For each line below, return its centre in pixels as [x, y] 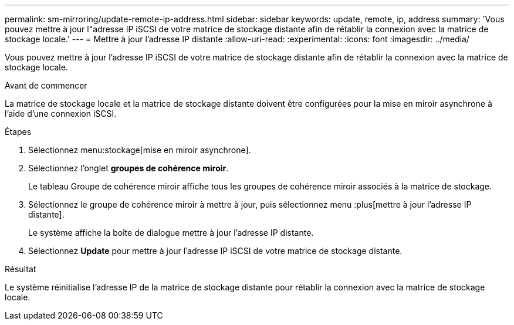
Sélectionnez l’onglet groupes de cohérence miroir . [128, 168]
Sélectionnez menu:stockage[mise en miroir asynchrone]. [140, 150]
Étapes [18, 132]
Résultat [21, 269]
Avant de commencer [46, 85]
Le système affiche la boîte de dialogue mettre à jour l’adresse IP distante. [171, 233]
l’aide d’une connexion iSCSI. [61, 114]
